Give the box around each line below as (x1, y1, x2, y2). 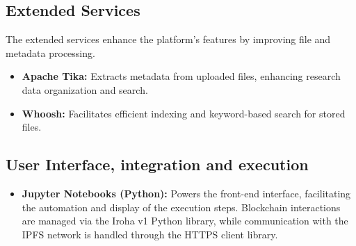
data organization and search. (22, 82, 148, 97)
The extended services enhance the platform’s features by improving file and (6, 32, 331, 47)
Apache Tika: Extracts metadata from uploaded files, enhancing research (22, 69, 341, 83)
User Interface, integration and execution (6, 154, 309, 175)
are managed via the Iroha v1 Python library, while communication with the (22, 213, 348, 228)
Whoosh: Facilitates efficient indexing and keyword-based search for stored (22, 106, 346, 120)
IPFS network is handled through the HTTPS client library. (22, 227, 278, 241)
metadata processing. (6, 45, 95, 60)
